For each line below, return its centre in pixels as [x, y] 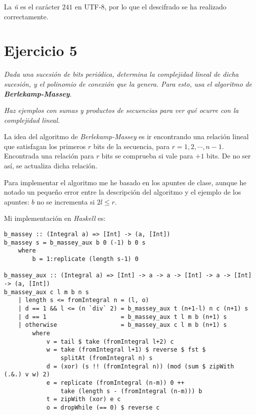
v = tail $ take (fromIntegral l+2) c [110, 341]
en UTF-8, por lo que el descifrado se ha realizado [151, 6]
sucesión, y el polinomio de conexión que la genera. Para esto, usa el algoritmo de [128, 83]
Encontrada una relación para [49, 156]
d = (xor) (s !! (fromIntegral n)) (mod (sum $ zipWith [140, 366]
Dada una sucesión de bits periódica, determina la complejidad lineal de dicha [121, 74]
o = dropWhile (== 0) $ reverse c [103, 407]
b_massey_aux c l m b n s [46, 292]
